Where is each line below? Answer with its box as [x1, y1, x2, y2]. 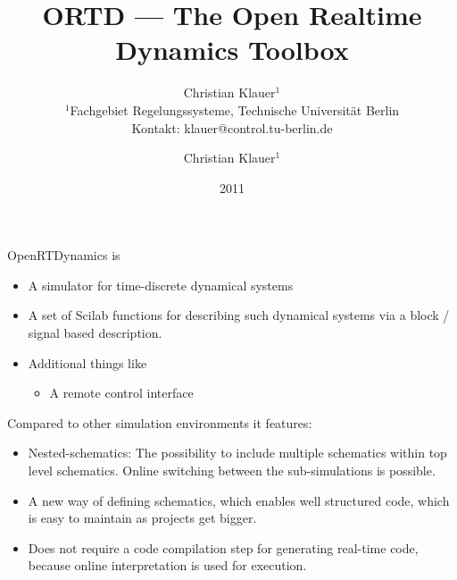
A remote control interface [49, 383, 194, 402]
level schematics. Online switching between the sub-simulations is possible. [28, 461, 436, 480]
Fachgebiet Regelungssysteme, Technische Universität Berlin [70, 100, 400, 119]
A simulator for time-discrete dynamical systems [28, 275, 294, 294]
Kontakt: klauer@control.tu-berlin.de [131, 118, 333, 137]
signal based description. [28, 324, 162, 342]
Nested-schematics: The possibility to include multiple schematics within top [28, 443, 447, 462]
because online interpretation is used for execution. [28, 556, 307, 575]
